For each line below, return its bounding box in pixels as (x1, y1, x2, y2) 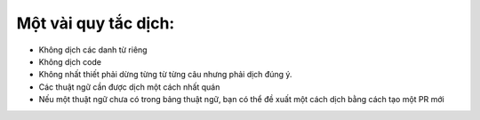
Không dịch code (38, 56, 102, 67)
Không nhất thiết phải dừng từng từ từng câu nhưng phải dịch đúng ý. (38, 69, 292, 80)
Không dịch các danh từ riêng (38, 44, 148, 55)
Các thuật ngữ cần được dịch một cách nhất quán (38, 81, 220, 92)
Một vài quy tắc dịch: (16, 13, 175, 33)
